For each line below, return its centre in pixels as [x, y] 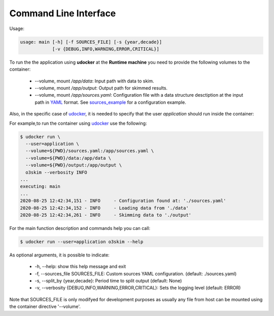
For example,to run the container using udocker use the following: [78, 123]
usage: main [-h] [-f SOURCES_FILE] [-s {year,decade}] [91, 42]
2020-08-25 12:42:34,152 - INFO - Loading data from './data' [104, 208]
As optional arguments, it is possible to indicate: [59, 255]
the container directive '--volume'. [45, 307]
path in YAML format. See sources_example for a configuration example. [110, 102]
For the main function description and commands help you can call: [80, 228]
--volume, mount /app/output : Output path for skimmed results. [101, 88]
